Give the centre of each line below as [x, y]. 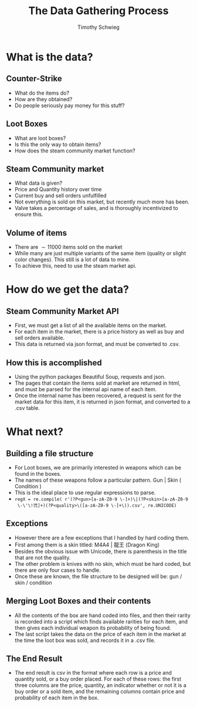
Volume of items [37, 233]
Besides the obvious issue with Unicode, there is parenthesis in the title [101, 551]
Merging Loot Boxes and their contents [79, 601]
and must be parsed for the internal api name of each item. [86, 389]
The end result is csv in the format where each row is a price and [93, 673]
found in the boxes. [38, 474]
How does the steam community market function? [75, 151]
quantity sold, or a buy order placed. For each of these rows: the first [98, 679]
